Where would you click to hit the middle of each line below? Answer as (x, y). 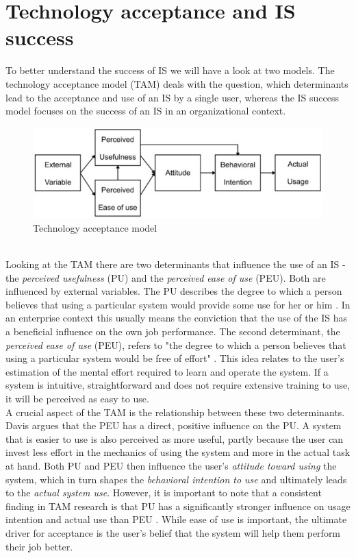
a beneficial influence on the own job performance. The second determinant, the (173, 331)
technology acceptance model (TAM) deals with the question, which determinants (177, 83)
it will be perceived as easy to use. (77, 398)
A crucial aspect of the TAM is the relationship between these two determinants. (175, 412)
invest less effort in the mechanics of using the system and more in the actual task (178, 452)
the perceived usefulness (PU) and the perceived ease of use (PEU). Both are (166, 277)
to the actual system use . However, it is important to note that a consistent (164, 493)
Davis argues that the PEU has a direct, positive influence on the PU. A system (174, 425)
